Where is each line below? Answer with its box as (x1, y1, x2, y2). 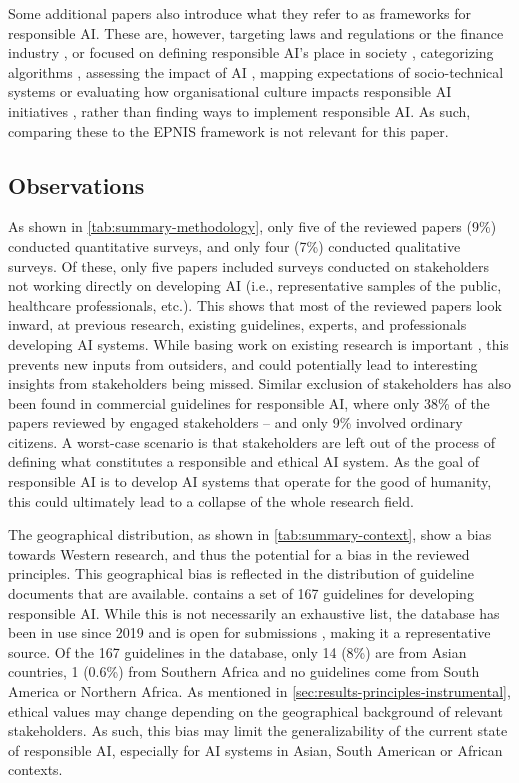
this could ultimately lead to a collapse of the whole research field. (8, 490, 414, 511)
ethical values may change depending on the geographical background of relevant (8, 700, 503, 721)
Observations (8, 169, 145, 200)
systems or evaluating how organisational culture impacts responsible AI (8, 81, 452, 102)
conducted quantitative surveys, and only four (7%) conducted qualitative (8, 235, 461, 256)
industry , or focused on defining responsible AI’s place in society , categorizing (8, 42, 494, 63)
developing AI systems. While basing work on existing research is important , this (8, 333, 509, 354)
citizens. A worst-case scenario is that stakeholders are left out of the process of (8, 431, 495, 452)
